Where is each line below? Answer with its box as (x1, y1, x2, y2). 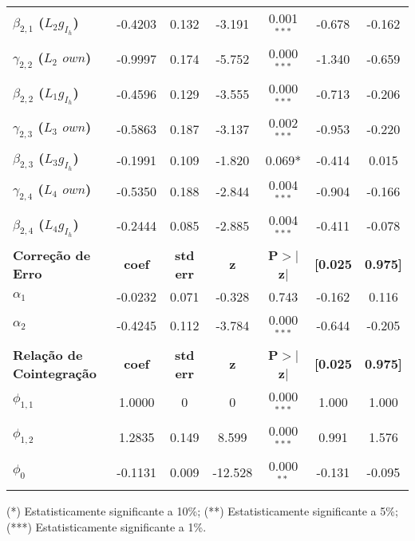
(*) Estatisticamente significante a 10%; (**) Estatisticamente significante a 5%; (6, 502, 398, 519)
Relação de (13, 345, 83, 364)
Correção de (13, 245, 91, 264)
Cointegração (13, 363, 97, 382)
